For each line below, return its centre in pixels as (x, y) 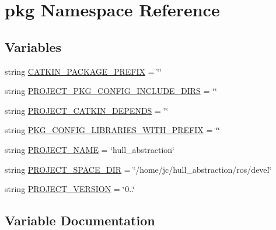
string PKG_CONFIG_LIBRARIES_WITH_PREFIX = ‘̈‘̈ (112, 130)
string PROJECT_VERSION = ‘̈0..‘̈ (70, 189)
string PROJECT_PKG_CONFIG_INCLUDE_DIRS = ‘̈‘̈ (111, 91)
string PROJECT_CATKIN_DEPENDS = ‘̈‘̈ (87, 110)
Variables (33, 46)
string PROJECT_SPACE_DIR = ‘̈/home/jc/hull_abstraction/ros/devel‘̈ (138, 169)
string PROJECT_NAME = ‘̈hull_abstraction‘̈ (90, 149)
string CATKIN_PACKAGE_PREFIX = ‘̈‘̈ (83, 71)
